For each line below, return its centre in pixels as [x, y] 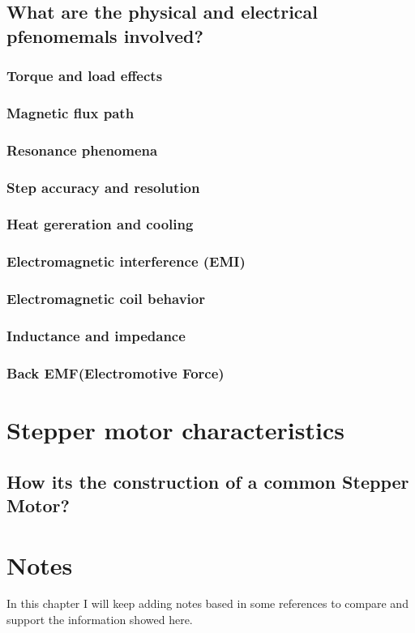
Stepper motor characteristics [175, 429]
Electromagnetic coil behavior [106, 299]
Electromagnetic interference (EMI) [126, 261]
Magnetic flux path [71, 112]
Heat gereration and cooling [100, 224]
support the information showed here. [100, 620]
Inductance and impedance [96, 336]
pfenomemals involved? [105, 35]
